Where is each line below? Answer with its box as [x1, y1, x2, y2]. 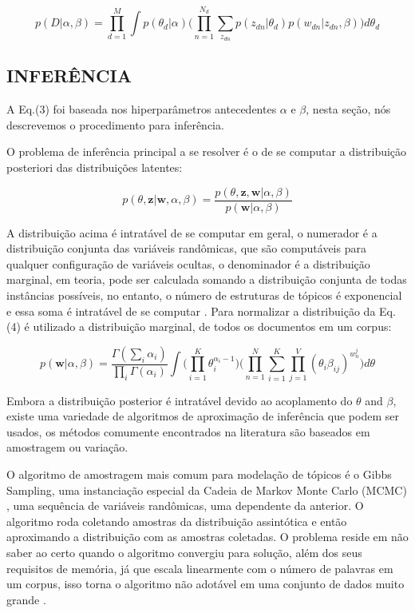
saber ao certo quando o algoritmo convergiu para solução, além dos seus [6, 543, 362, 560]
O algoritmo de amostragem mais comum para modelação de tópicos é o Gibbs [6, 465, 392, 482]
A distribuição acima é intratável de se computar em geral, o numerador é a [6, 224, 377, 241]
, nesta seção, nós [306, 101, 391, 117]
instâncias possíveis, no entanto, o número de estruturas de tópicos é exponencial [6, 287, 402, 304]
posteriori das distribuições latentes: [6, 158, 183, 175]
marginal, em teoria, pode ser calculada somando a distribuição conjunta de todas [6, 271, 407, 288]
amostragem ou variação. [6, 439, 128, 456]
